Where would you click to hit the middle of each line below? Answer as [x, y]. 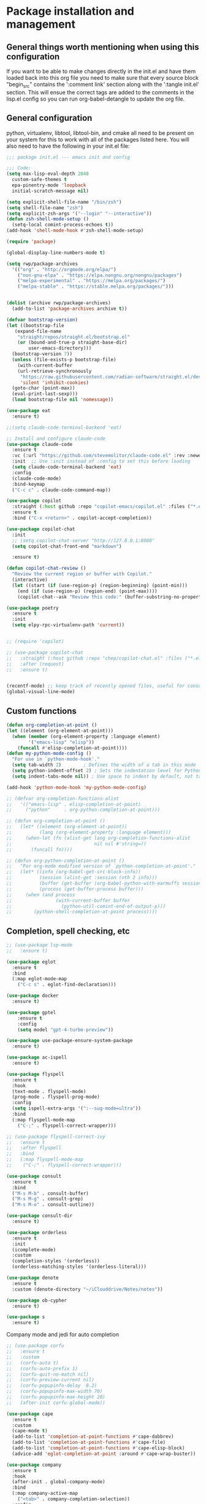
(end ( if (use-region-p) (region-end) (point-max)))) [87, 591]
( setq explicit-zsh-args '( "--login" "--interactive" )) [79, 213]
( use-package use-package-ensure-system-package [70, 1041]
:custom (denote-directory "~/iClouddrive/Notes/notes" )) [88, 1289]
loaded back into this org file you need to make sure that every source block [103, 78]
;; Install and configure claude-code [56, 439]
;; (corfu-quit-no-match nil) [48, 1374]
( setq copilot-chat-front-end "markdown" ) [67, 546]
